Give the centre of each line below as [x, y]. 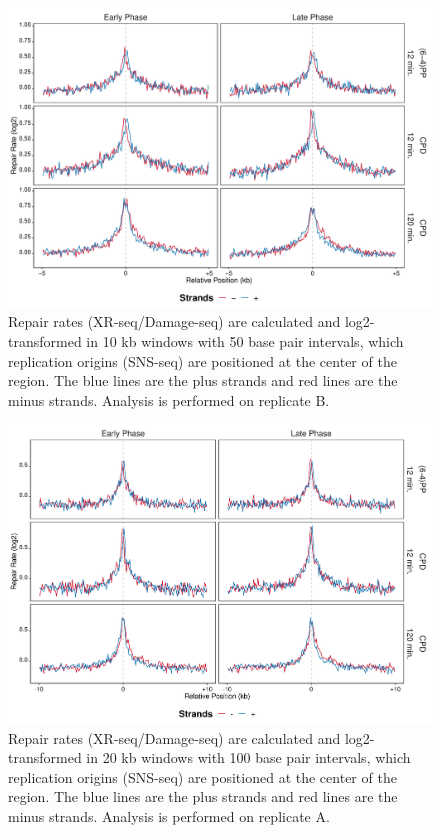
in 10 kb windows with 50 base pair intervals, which [245, 340]
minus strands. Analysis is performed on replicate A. [169, 815]
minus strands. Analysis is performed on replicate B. [169, 399]
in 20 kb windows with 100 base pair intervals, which [248, 757]
